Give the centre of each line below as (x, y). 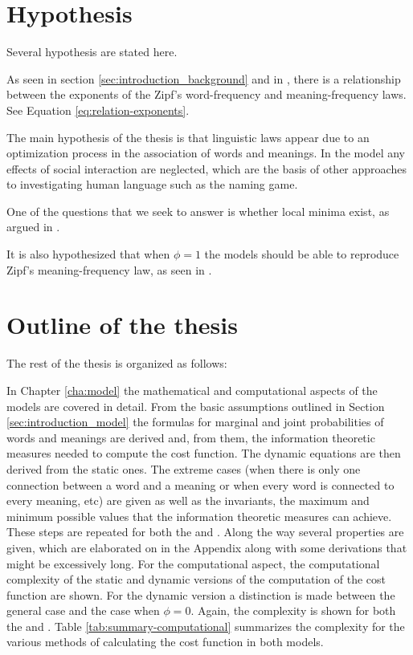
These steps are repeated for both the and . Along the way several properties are (205, 532)
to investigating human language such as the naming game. (152, 184)
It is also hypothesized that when (88, 254)
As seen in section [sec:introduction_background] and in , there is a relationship (204, 78)
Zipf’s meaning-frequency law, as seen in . (109, 269)
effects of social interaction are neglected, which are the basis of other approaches (206, 168)
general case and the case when (83, 610)
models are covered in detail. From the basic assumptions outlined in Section (196, 406)
